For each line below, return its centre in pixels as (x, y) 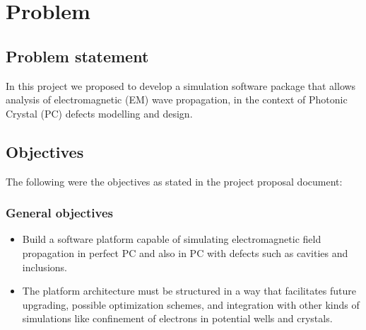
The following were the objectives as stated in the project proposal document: (174, 181)
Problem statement (77, 56)
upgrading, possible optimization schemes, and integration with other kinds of (191, 304)
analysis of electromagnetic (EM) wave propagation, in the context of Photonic (177, 99)
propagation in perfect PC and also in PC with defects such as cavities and (185, 252)
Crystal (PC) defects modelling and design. (99, 113)
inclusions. (45, 267)
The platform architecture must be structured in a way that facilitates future (189, 291)
